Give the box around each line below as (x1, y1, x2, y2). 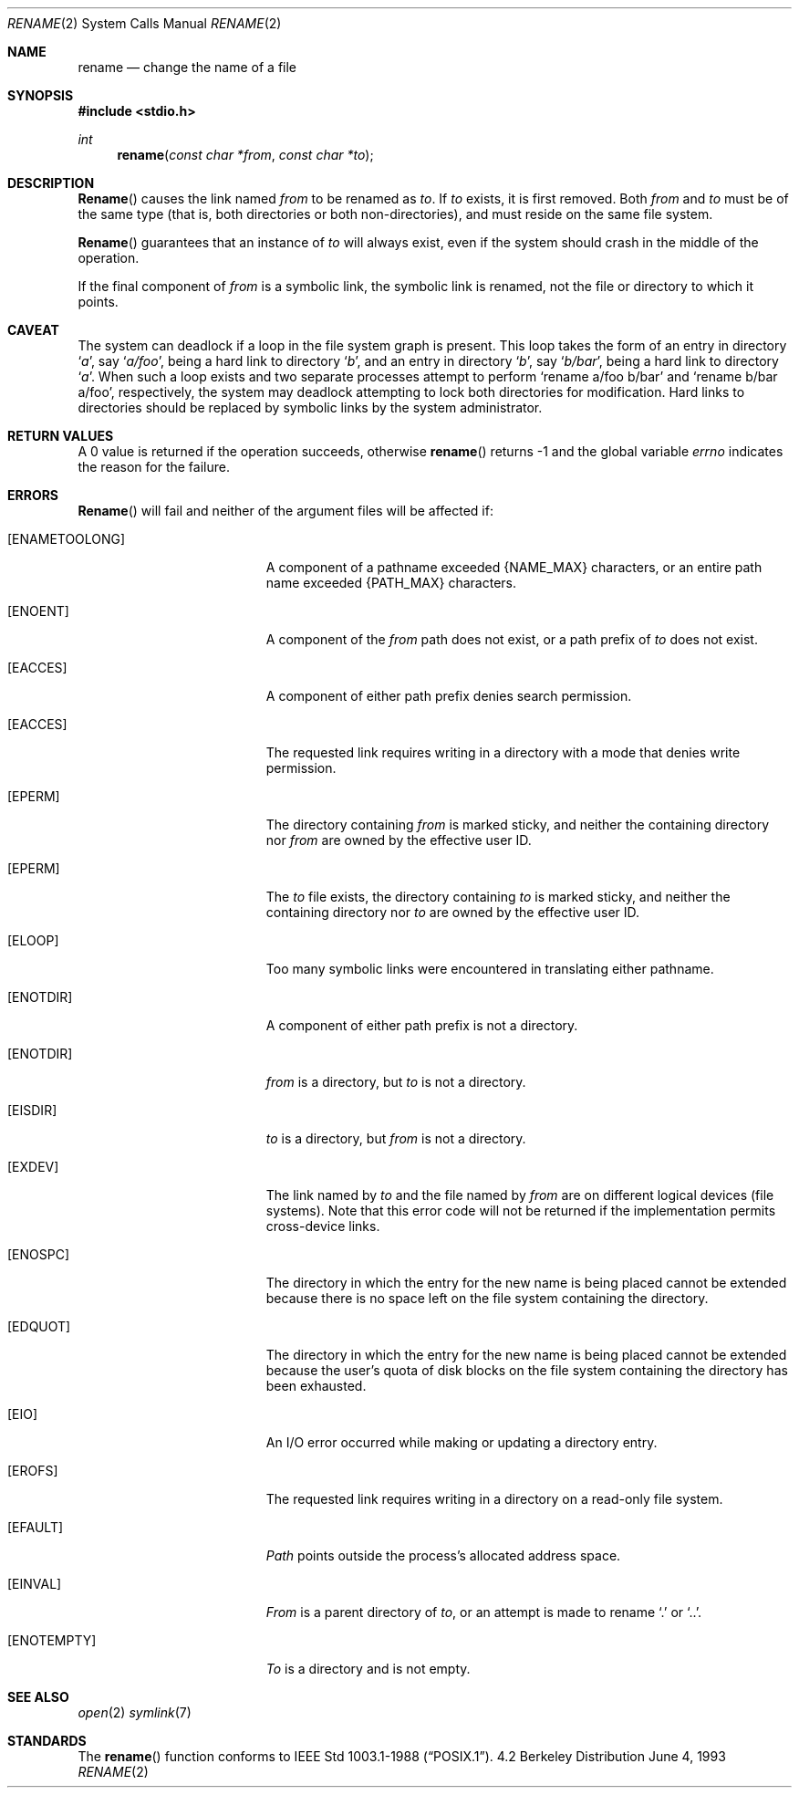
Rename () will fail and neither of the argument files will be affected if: (78, 503, 493, 518)
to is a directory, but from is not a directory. (265, 1131, 526, 1146)
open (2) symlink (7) (78, 1705, 192, 1720)
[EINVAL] (7, 1576, 62, 1591)
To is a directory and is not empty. (265, 1661, 471, 1676)
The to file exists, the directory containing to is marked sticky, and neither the (265, 889, 731, 904)
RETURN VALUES (7, 428, 114, 444)
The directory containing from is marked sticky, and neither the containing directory (265, 817, 770, 832)
